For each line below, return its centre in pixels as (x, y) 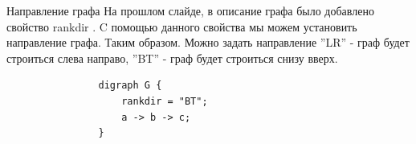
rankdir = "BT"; (165, 101)
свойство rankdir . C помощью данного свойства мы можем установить (182, 26)
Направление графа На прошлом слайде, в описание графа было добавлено (190, 10)
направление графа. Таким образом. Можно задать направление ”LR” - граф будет (208, 42)
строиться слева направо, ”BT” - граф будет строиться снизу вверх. (172, 58)
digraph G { (130, 86)
